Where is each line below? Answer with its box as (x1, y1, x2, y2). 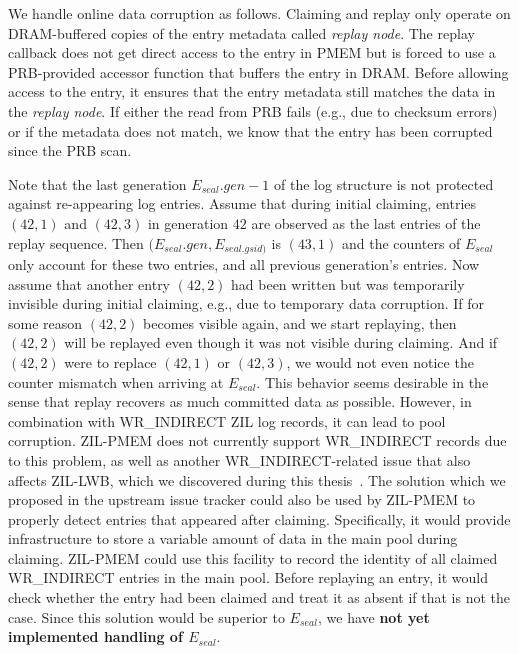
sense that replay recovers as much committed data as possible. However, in (8, 391, 472, 412)
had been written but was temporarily (231, 273, 465, 294)
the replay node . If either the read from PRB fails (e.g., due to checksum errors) (8, 100, 498, 121)
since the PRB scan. (8, 140, 132, 161)
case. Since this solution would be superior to (8, 606, 285, 627)
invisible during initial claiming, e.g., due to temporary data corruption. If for (8, 293, 485, 314)
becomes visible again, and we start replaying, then (143, 312, 457, 333)
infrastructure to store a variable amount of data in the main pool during (8, 528, 458, 549)
